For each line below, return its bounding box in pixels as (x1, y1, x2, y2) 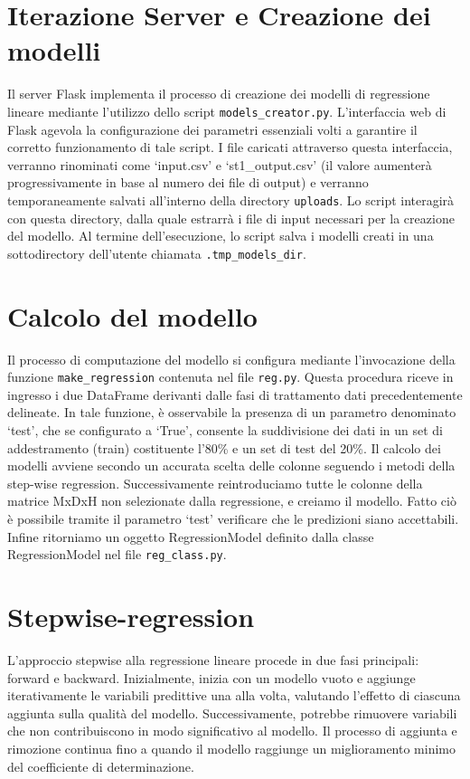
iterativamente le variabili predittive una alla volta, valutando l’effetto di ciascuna (7, 686, 461, 705)
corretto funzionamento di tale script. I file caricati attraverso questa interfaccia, (7, 138, 453, 157)
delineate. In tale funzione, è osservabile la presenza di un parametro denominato (7, 403, 456, 422)
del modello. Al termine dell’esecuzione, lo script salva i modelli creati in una (7, 226, 434, 245)
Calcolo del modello (7, 297, 258, 334)
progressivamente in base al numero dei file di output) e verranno (7, 173, 369, 192)
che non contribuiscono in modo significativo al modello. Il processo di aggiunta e (7, 721, 457, 740)
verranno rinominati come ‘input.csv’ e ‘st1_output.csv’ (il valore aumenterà (7, 155, 432, 174)
